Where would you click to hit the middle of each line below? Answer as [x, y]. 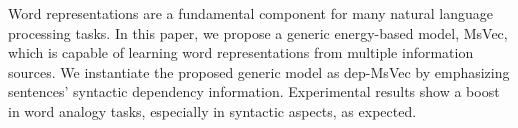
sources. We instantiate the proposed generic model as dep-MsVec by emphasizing [259, 71]
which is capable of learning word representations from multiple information [241, 52]
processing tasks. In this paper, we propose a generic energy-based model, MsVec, [258, 32]
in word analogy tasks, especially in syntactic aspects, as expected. [212, 110]
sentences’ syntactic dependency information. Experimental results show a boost [254, 91]
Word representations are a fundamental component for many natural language [250, 13]
